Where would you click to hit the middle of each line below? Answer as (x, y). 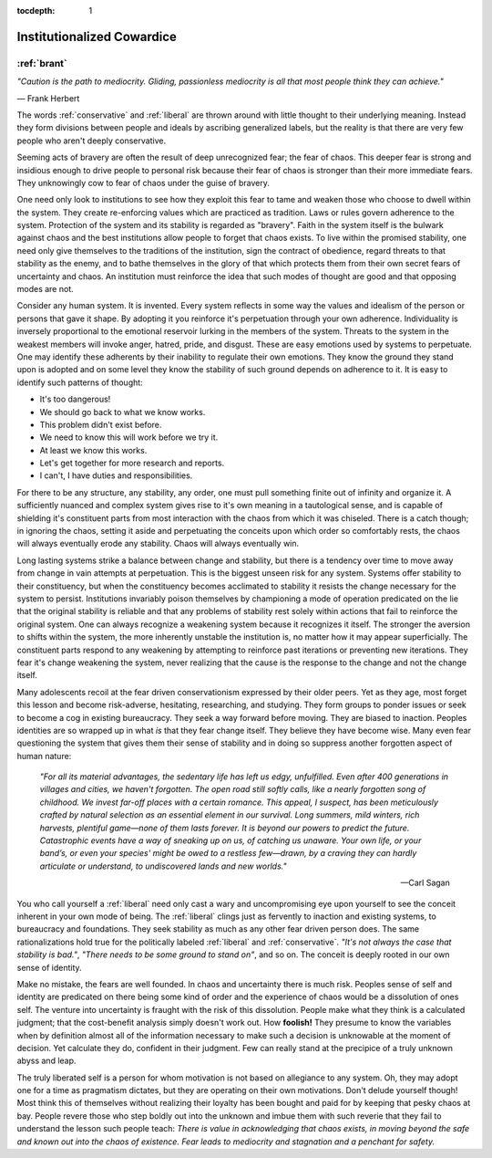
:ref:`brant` (42, 63)
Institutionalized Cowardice (97, 37)
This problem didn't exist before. (101, 424)
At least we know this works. (93, 450)
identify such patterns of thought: (80, 382)
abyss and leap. (46, 1061)
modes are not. (45, 289)
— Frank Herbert (48, 98)
